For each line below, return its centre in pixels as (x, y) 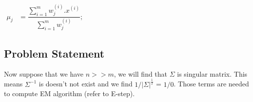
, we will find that (141, 73)
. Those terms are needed (211, 84)
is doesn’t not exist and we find (86, 84)
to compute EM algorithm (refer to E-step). (69, 93)
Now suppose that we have (44, 73)
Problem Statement (54, 53)
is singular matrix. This (212, 73)
